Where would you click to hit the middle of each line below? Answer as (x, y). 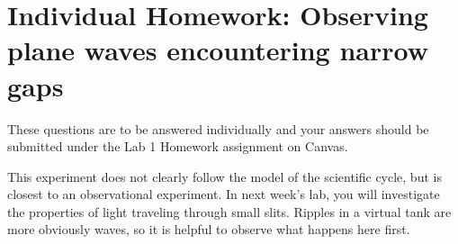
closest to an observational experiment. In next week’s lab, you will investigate (224, 194)
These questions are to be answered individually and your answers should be (218, 128)
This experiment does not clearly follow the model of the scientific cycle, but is (225, 176)
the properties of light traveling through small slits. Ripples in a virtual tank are (229, 211)
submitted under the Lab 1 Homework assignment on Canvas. (178, 146)
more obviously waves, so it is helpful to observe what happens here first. (209, 229)
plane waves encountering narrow (218, 50)
